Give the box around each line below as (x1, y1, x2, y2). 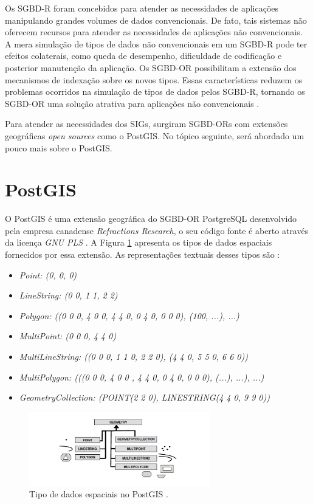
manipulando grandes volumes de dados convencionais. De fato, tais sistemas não (5, 13, 307, 26)
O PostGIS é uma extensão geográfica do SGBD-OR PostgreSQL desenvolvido (5, 212, 297, 225)
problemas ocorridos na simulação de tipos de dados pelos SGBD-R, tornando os (5, 85, 305, 98)
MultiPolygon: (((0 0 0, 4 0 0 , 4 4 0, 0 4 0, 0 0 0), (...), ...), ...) (19, 370, 264, 383)
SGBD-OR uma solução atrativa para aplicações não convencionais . (5, 97, 260, 109)
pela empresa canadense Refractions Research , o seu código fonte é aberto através (5, 224, 309, 236)
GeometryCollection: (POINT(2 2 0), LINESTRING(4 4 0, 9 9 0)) (19, 391, 270, 404)
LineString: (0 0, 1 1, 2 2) (19, 289, 118, 302)
